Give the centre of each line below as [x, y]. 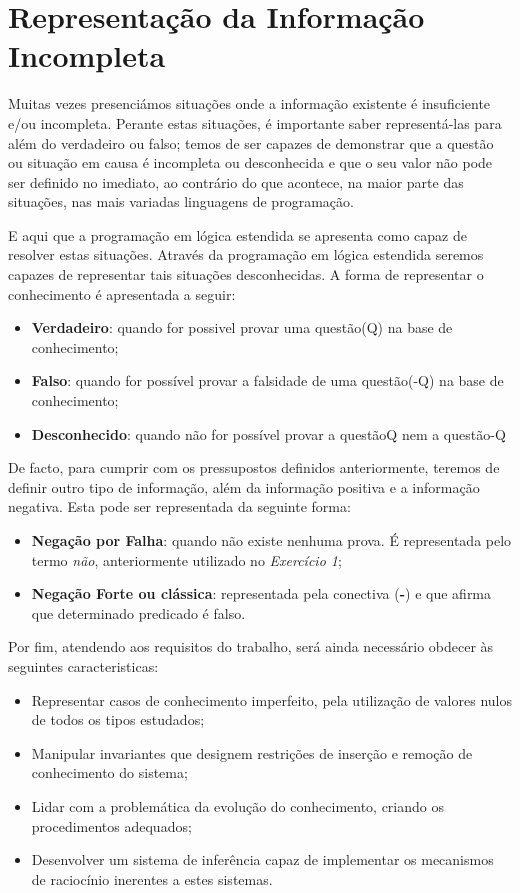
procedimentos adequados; [111, 825]
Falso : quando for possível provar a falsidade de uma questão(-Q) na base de [267, 380]
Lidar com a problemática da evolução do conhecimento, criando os [237, 805]
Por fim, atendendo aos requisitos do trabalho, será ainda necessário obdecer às [251, 646]
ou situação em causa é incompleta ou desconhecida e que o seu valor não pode [250, 162]
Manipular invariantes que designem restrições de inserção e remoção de [252, 752]
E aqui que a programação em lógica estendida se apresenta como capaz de [237, 234]
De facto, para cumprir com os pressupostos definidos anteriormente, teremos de [254, 467]
